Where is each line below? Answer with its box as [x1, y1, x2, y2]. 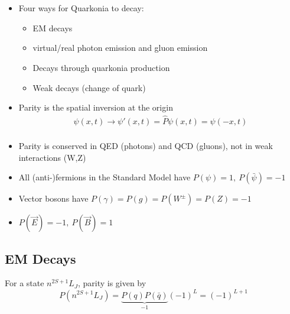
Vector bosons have [18, 192, 89, 205]
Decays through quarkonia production [32, 61, 170, 73]
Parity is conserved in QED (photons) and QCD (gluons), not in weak [18, 140, 273, 152]
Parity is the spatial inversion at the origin [18, 101, 173, 114]
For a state [5, 277, 44, 289]
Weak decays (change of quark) [32, 81, 146, 93]
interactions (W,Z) [18, 151, 86, 163]
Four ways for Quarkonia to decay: [18, 2, 144, 14]
